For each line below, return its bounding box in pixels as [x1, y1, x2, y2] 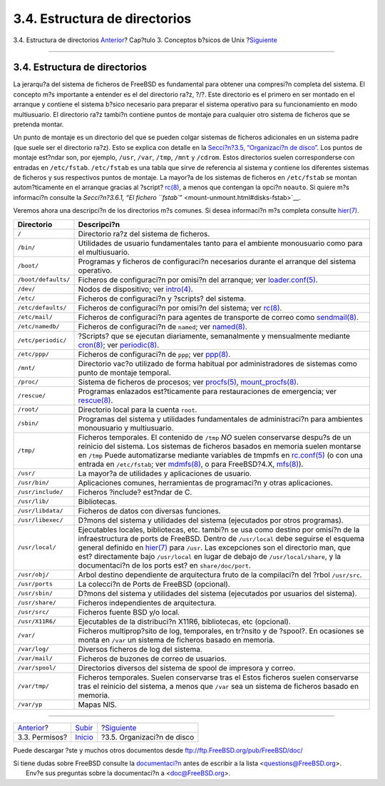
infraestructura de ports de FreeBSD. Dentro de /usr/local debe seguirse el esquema [78, 533, 365, 543]
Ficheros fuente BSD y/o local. [78, 607, 180, 617]
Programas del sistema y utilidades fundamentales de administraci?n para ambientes [78, 414, 363, 424]
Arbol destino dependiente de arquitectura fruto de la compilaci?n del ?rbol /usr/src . [78, 570, 363, 580]
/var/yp [17, 700, 43, 708]
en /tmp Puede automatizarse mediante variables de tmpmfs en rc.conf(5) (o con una [78, 450, 364, 460]
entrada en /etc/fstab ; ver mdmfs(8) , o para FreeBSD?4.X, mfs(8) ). [78, 459, 304, 469]
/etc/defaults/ [17, 304, 67, 312]
